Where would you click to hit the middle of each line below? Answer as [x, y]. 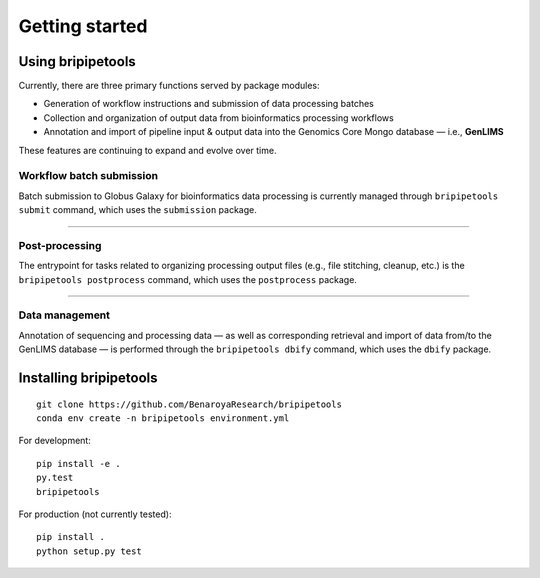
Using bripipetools [77, 61]
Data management [64, 315]
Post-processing [60, 245]
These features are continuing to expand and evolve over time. [147, 150]
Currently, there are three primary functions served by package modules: [169, 86]
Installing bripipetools [88, 378]
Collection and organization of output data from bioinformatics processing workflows [218, 117]
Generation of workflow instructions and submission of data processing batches [208, 104]
